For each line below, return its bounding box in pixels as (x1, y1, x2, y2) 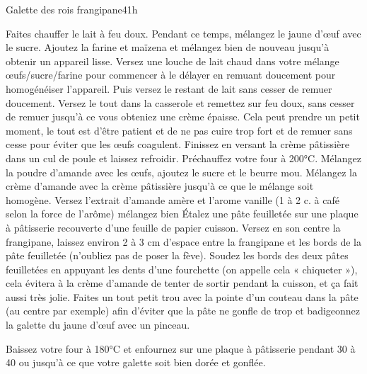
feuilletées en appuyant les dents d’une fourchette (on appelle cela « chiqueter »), (6, 261, 358, 276)
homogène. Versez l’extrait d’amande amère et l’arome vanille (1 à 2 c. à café (6, 192, 339, 207)
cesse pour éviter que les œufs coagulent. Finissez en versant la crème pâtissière (6, 137, 349, 152)
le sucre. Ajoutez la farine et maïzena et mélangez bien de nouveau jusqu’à (6, 40, 330, 55)
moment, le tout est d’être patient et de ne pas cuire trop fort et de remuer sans (6, 123, 353, 137)
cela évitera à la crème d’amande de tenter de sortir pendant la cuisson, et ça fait (6, 276, 359, 290)
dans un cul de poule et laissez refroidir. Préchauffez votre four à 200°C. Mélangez (6, 150, 361, 165)
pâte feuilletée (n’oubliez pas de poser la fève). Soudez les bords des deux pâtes (6, 248, 349, 263)
